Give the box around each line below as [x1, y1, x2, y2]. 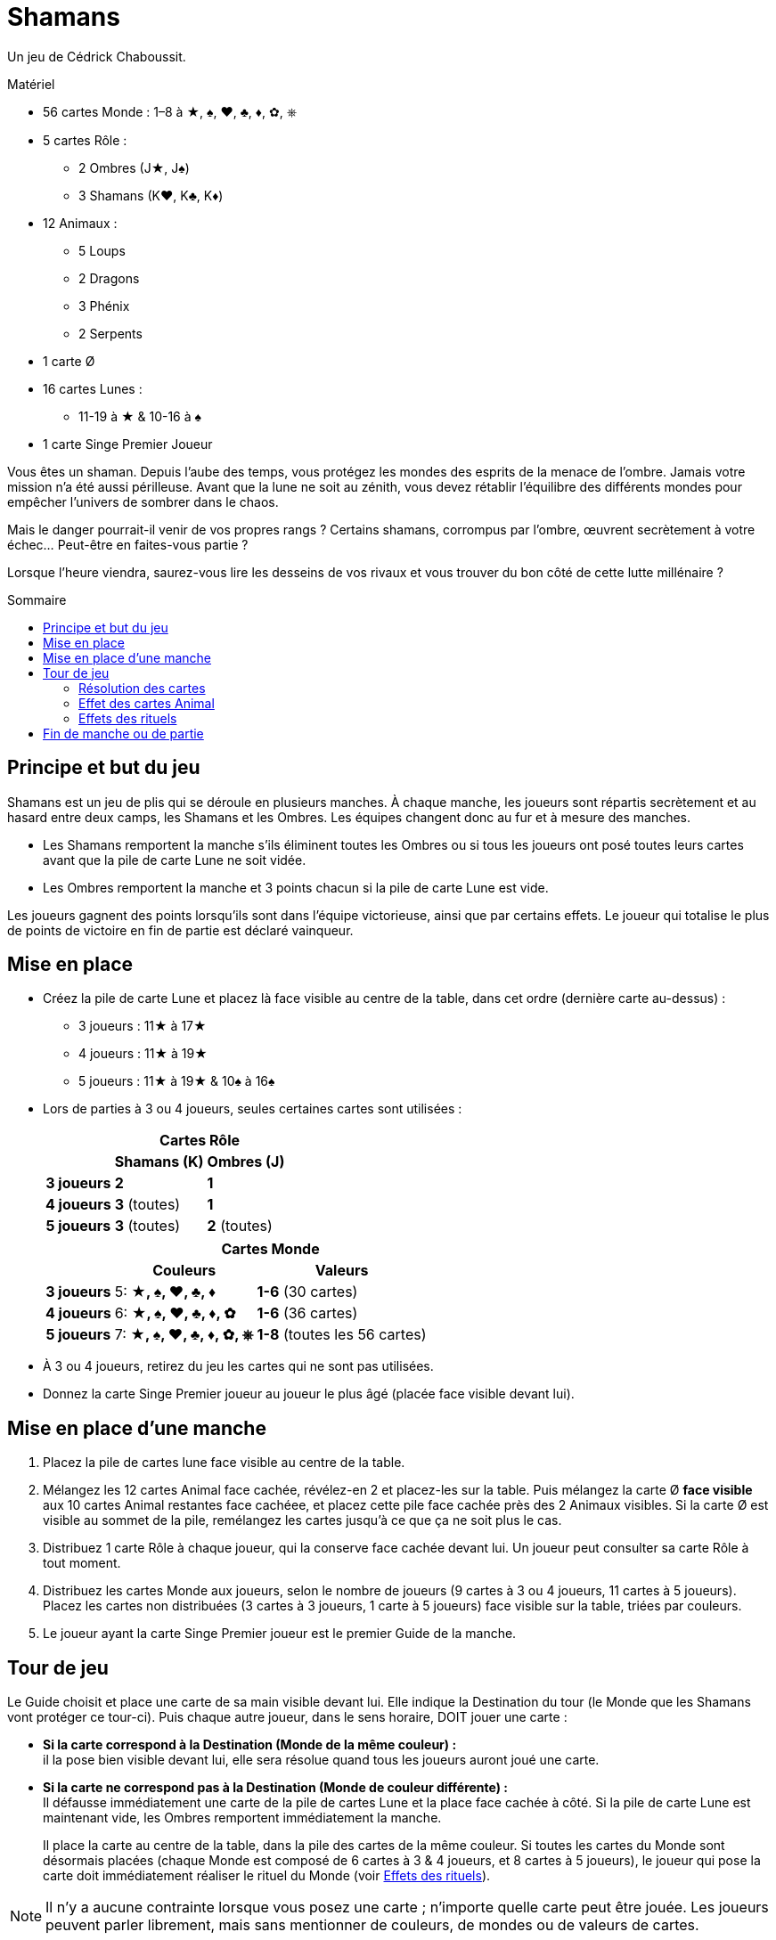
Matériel [7, 76, 55, 92]
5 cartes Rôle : [43, 132, 127, 148]
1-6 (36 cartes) [257, 1304, 358, 1323]
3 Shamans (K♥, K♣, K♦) [78, 187, 224, 203]
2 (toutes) [207, 1217, 273, 1235]
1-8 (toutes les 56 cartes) [257, 1325, 427, 1344]
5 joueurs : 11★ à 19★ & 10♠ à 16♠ [78, 1073, 275, 1089]
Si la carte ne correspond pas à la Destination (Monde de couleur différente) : [43, 1780, 509, 1796]
